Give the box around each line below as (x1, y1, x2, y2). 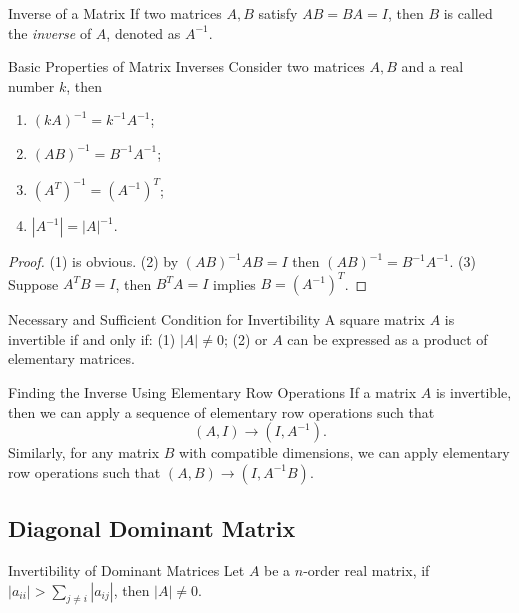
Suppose (8, 273, 59, 294)
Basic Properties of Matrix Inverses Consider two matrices (8, 56, 365, 77)
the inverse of (8, 22, 92, 43)
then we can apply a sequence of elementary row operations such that (8, 401, 435, 422)
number (8, 75, 55, 96)
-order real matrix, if (303, 559, 430, 580)
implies (213, 273, 256, 294)
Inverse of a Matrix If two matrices (8, 3, 222, 23)
